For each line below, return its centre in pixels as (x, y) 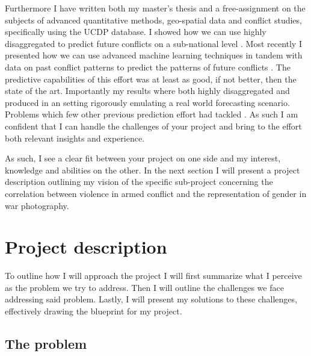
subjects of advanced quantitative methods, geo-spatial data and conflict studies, (153, 20)
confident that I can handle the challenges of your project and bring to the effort (153, 126)
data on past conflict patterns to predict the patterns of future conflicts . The (148, 67)
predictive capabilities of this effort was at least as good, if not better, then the (151, 79)
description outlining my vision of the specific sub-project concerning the (139, 182)
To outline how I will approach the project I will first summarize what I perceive (153, 276)
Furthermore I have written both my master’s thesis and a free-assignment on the (155, 8)
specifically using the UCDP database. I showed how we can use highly (136, 32)
